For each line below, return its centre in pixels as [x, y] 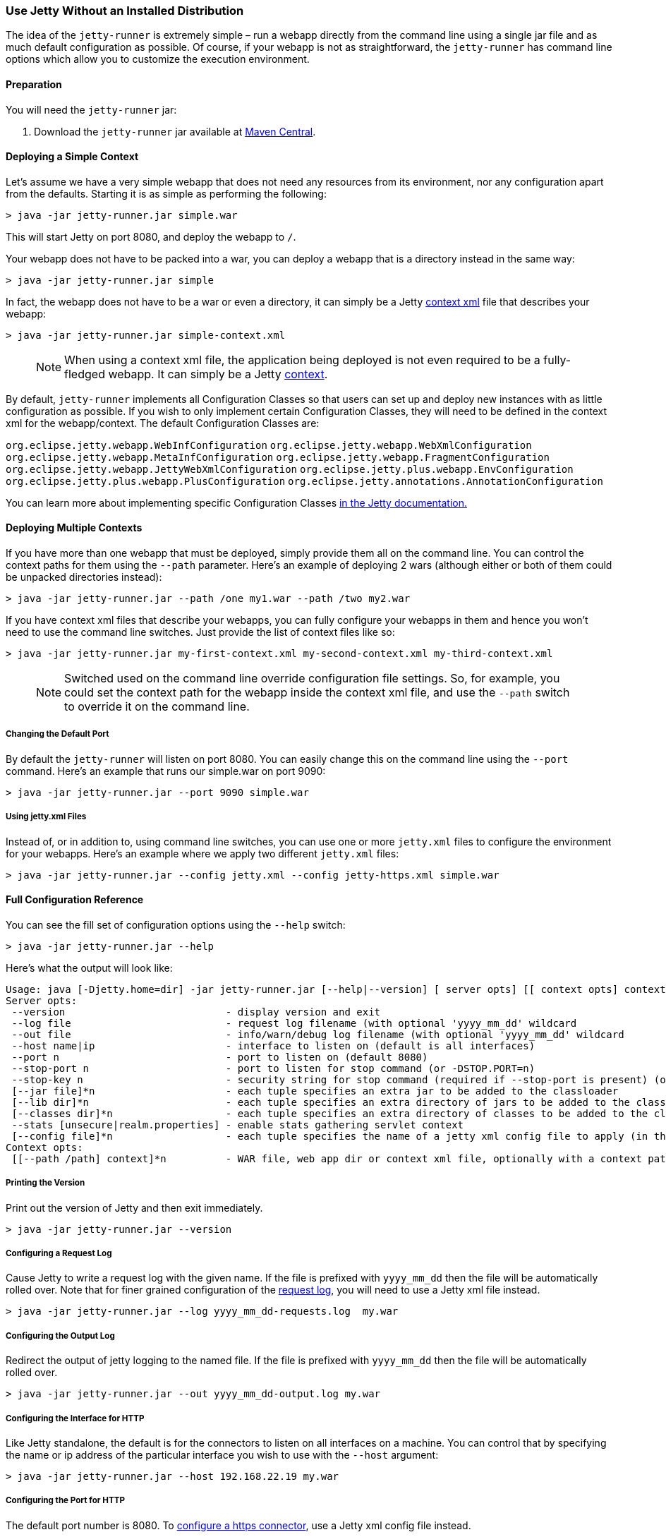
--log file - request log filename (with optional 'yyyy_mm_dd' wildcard [294, 1023]
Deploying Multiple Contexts [74, 528]
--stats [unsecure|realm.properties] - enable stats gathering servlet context [238, 1125]
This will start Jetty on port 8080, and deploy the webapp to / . [151, 236]
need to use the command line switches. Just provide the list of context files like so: [200, 632]
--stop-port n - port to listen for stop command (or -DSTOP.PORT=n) [273, 1068]
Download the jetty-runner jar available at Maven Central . [175, 131]
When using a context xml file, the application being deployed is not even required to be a [302, 360]
